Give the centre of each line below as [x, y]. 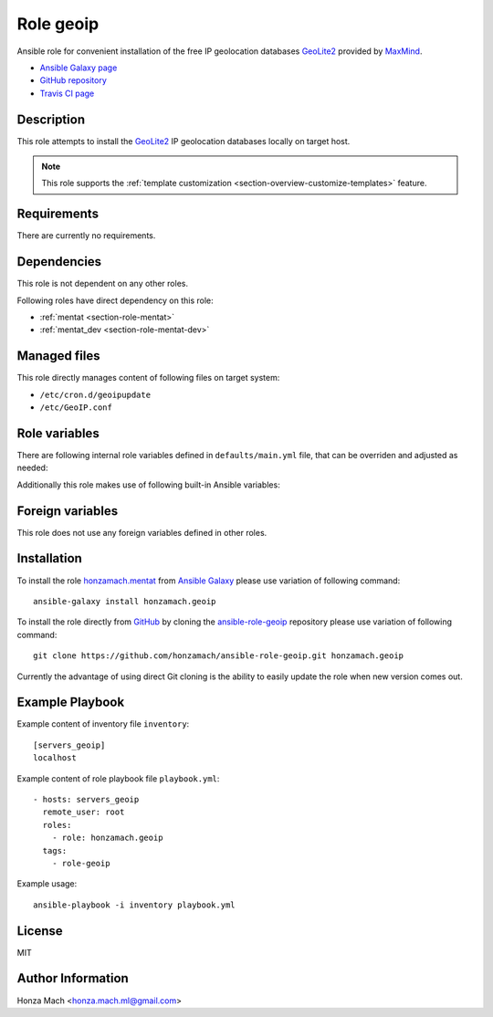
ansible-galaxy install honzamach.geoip [125, 601]
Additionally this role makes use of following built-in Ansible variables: [148, 485]
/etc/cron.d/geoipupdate [95, 394]
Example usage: [47, 884]
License [40, 931]
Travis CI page [67, 93]
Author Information [73, 978]
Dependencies [59, 262]
